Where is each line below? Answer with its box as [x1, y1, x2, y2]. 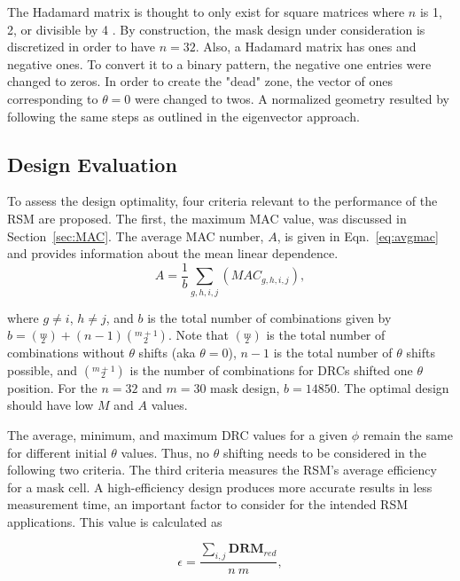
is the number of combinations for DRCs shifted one [129, 360, 413, 379]
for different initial [7, 443, 107, 461]
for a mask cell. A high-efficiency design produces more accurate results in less [7, 477, 433, 496]
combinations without [7, 343, 125, 362]
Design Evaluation [7, 150, 177, 177]
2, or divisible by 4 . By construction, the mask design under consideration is [7, 20, 425, 38]
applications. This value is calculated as [7, 512, 222, 530]
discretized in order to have [7, 37, 156, 56]
